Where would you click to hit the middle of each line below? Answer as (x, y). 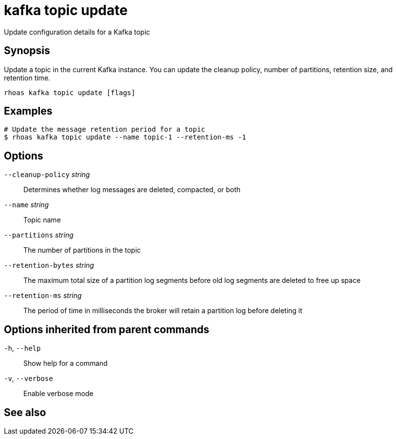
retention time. (27, 78)
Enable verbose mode (58, 394)
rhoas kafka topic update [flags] (70, 92)
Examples (28, 111)
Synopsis (27, 51)
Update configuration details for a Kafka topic (77, 32)
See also (25, 412)
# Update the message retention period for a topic (105, 130)
